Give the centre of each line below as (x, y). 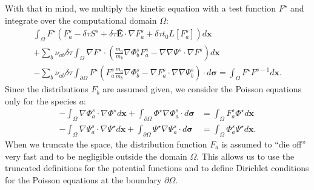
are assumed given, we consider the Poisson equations (202, 89)
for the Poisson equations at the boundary (83, 179)
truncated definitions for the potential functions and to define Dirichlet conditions (157, 168)
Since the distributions (47, 89)
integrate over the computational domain (81, 20)
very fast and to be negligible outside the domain (96, 156)
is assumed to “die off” (264, 144)
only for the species (41, 100)
